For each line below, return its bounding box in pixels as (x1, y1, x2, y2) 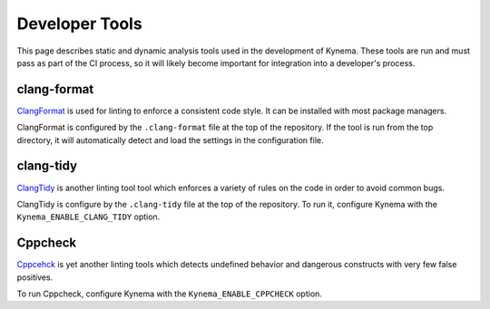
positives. (16, 272, 54, 283)
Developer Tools (16, 14, 142, 34)
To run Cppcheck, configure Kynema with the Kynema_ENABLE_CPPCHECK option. (16, 288, 322, 299)
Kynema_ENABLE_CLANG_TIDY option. (16, 211, 161, 222)
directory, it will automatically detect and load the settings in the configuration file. (16, 134, 324, 145)
